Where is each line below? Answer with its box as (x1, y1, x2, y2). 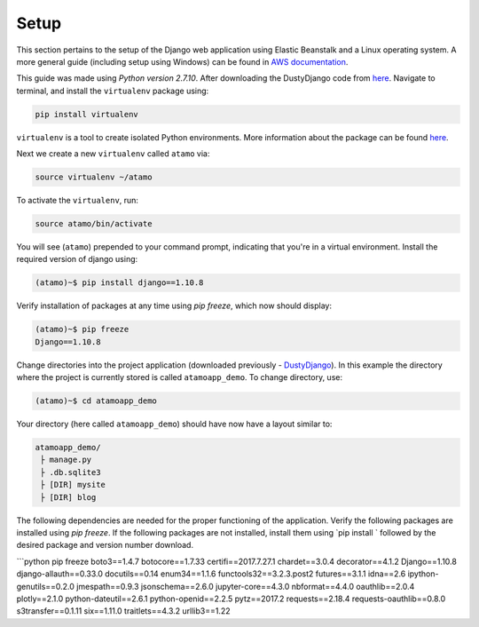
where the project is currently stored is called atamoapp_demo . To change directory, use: (16, 372, 343, 383)
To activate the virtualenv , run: (16, 195, 139, 206)
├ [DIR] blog (40, 492, 97, 502)
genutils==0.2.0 (16, 581, 75, 591)
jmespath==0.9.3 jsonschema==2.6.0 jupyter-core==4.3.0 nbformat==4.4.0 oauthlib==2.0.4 (76, 581, 415, 591)
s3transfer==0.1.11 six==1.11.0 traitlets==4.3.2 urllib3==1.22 (16, 606, 231, 616)
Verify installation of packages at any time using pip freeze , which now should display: (16, 300, 333, 311)
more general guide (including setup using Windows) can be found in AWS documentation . (16, 56, 349, 67)
